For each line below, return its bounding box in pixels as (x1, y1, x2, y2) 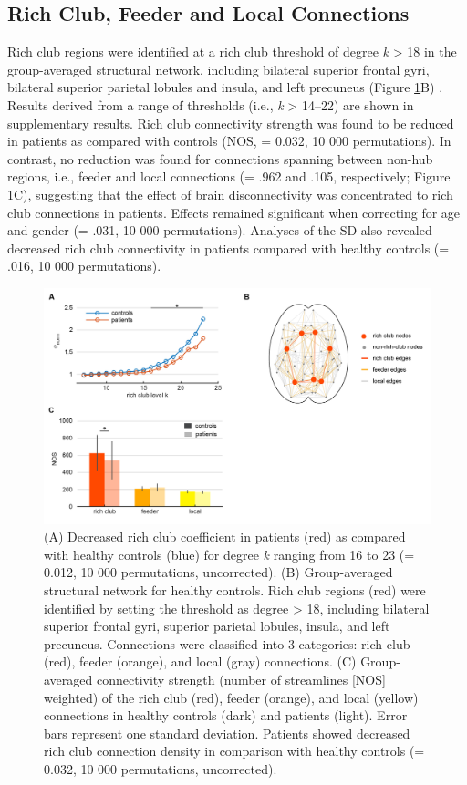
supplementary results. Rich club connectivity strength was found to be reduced (7, 113, 454, 132)
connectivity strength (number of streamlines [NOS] (96, 670, 386, 689)
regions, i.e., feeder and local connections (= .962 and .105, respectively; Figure (7, 167, 451, 186)
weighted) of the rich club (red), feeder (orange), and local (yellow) (44, 687, 419, 707)
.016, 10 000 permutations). (7, 256, 161, 275)
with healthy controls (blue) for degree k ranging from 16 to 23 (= (44, 544, 415, 563)
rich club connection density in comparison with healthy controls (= (44, 741, 425, 760)
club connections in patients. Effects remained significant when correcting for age (7, 202, 461, 222)
